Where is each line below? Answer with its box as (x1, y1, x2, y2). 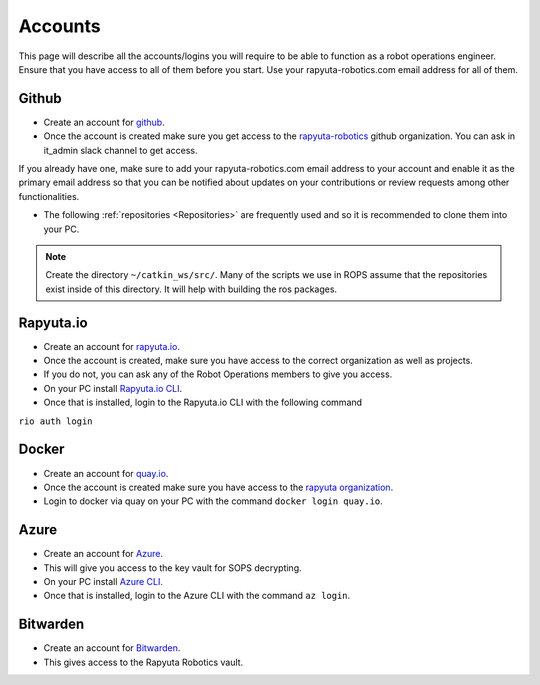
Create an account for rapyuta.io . (43, 340, 180, 352)
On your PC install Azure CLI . (43, 575, 164, 587)
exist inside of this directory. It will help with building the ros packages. (45, 283, 338, 295)
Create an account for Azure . (43, 548, 164, 560)
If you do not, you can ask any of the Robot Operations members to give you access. (43, 368, 393, 380)
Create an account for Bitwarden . (43, 642, 181, 654)
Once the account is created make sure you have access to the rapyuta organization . (43, 481, 394, 493)
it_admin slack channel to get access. (43, 144, 198, 156)
